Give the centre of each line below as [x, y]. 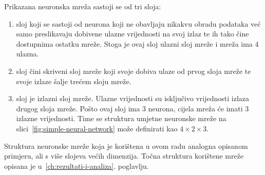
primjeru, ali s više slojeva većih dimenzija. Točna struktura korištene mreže [124, 156]
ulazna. [27, 54]
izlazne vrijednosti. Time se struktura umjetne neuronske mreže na [121, 118]
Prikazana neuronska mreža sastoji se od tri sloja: [83, 6]
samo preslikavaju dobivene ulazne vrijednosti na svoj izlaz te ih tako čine [132, 34]
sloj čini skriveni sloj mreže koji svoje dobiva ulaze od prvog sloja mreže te [134, 71]
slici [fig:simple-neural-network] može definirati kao [97, 128]
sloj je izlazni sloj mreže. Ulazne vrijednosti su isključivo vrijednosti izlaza [133, 98]
